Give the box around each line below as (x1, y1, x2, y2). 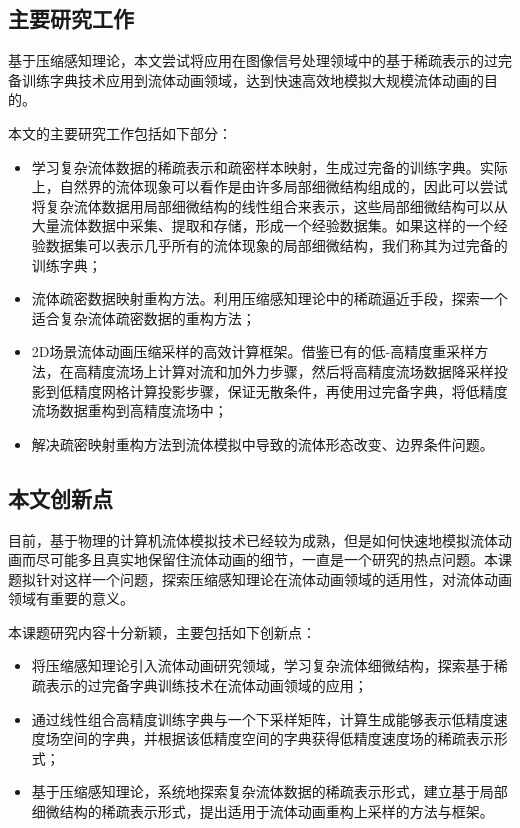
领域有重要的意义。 (8, 588, 134, 609)
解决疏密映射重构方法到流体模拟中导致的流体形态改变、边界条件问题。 (31, 433, 494, 454)
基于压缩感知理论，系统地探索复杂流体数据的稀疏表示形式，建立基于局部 (31, 781, 508, 802)
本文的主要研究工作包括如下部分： (8, 122, 232, 143)
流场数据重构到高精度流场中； (31, 400, 228, 421)
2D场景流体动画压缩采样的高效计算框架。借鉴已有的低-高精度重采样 (31, 341, 475, 362)
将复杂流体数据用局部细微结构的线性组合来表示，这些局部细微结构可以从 (31, 195, 508, 216)
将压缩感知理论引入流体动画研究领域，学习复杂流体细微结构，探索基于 (31, 655, 494, 676)
